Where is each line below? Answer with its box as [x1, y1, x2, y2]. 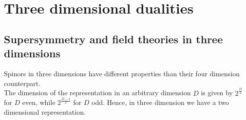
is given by [201, 87, 233, 98]
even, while [22, 97, 56, 107]
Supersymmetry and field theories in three [4, 31, 223, 46]
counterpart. [4, 78, 41, 88]
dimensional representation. [4, 107, 86, 117]
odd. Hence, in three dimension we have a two [92, 97, 229, 107]
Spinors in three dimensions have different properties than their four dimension [4, 68, 240, 78]
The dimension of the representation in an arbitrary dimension [4, 87, 191, 98]
